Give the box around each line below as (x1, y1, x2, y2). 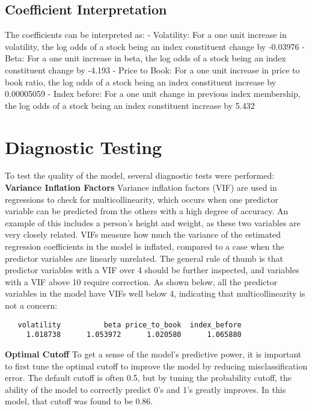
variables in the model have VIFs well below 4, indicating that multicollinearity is (5, 287, 305, 300)
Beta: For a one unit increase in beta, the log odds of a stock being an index (5, 52, 286, 64)
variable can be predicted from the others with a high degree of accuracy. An (5, 205, 289, 217)
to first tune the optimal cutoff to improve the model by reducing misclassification (5, 359, 308, 372)
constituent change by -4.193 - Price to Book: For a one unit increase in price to (5, 63, 300, 76)
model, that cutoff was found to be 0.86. (5, 395, 153, 407)
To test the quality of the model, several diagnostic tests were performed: (5, 169, 275, 182)
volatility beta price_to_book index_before (17, 320, 242, 329)
